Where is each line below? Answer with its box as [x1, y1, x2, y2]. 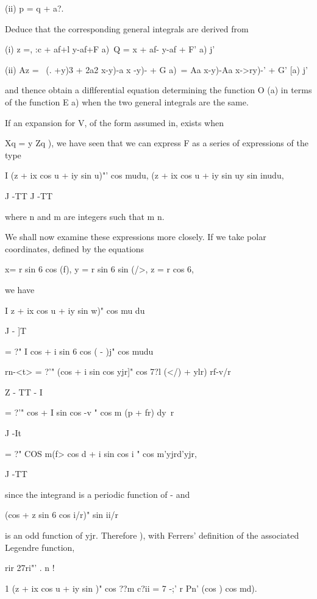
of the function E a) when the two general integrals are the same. [5, 95, 249, 108]
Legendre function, [5, 541, 75, 553]
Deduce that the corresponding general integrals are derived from [5, 22, 249, 35]
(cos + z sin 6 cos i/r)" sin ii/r [5, 508, 119, 521]
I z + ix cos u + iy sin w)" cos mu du [5, 303, 145, 316]
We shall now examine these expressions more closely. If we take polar [5, 230, 266, 243]
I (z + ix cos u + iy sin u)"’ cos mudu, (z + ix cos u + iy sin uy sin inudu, [5, 169, 284, 182]
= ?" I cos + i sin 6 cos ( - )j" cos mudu [5, 344, 154, 357]
